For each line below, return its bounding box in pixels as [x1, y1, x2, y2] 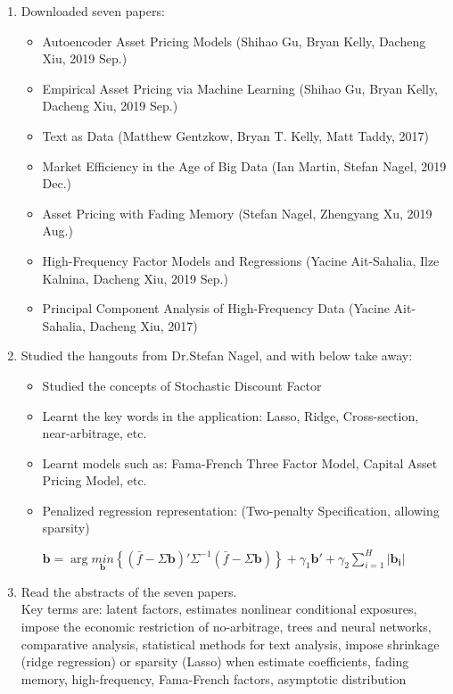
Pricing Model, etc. [42, 471, 147, 490]
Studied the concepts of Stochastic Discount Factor [42, 376, 322, 394]
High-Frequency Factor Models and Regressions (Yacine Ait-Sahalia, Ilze [42, 251, 440, 269]
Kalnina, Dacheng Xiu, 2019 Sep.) [42, 269, 228, 287]
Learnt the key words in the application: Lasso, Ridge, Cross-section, [42, 406, 419, 425]
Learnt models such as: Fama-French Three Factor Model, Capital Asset [42, 453, 438, 472]
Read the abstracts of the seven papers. [21, 582, 237, 600]
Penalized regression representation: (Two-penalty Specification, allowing [42, 500, 440, 519]
